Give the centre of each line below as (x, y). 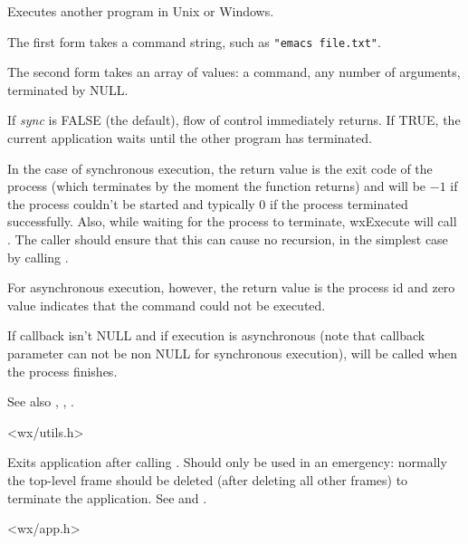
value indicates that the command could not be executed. (167, 305)
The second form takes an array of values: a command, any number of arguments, (234, 72)
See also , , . (41, 401)
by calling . (38, 257)
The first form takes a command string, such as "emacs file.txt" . (194, 41)
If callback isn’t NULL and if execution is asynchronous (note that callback (216, 335)
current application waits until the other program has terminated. (190, 138)
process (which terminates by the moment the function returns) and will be (217, 186)
